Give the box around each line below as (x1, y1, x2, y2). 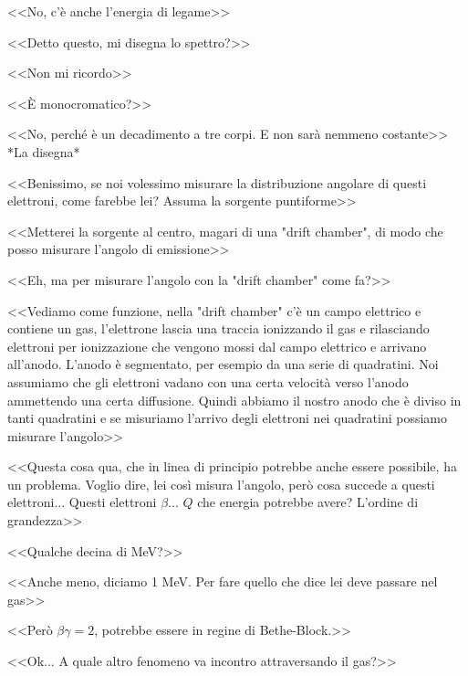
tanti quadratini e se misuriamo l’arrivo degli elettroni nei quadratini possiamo (7, 408, 448, 428)
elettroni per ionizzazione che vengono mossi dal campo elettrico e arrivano (7, 336, 427, 355)
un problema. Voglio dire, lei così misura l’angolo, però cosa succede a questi (7, 474, 435, 493)
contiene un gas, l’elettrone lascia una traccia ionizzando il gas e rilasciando (7, 319, 430, 338)
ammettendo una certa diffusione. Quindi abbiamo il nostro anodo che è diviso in (7, 390, 462, 409)
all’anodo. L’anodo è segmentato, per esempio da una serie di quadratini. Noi (7, 354, 439, 374)
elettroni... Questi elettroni (7, 492, 157, 512)
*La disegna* (7, 142, 80, 161)
